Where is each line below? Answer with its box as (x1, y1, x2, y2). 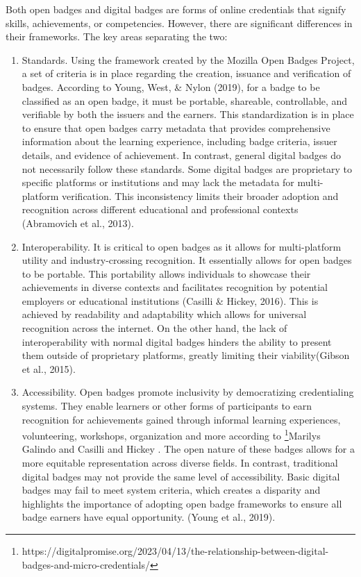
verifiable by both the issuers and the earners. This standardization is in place (22, 107, 354, 122)
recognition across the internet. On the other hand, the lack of (22, 321, 287, 335)
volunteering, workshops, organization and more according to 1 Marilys (22, 426, 321, 442)
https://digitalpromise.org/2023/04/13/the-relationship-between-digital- (22, 544, 329, 558)
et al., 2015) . (22, 361, 76, 376)
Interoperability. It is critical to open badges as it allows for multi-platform (22, 239, 342, 253)
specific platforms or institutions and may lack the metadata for (22, 175, 294, 190)
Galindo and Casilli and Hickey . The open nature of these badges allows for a (22, 442, 355, 456)
